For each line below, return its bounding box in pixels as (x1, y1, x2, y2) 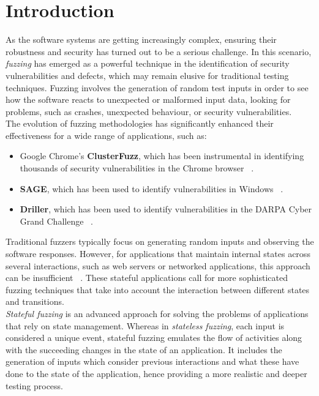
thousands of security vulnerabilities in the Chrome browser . (20, 162, 254, 174)
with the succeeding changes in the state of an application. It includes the (6, 343, 282, 356)
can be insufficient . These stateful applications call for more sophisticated (6, 271, 288, 284)
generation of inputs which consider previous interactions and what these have (6, 355, 299, 368)
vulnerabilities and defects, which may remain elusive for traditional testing (6, 69, 289, 81)
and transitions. (6, 295, 64, 308)
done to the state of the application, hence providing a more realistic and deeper (6, 367, 307, 379)
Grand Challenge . (20, 214, 93, 227)
